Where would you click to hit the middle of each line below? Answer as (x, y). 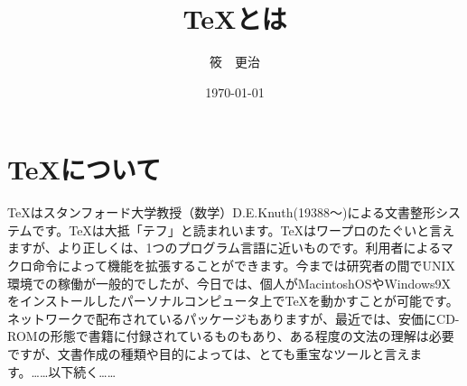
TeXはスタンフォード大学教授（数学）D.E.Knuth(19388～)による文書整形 (222, 212)
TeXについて (84, 169)
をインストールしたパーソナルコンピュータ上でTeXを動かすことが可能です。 (233, 301)
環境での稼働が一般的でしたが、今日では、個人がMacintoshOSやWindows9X (229, 283)
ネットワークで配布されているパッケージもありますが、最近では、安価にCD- (233, 318)
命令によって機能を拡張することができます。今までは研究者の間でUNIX (244, 266)
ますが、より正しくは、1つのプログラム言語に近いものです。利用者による (224, 248)
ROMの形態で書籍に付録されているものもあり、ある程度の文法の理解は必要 (231, 336)
